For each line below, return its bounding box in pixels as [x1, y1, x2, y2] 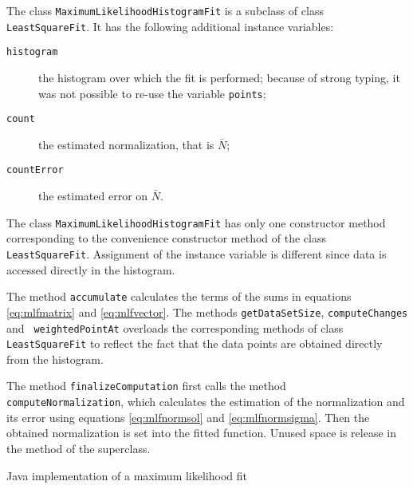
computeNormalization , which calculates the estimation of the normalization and [6, 393, 405, 410]
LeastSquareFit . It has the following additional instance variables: [6, 18, 334, 34]
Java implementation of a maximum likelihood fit [6, 467, 247, 483]
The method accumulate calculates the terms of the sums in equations [6, 288, 352, 305]
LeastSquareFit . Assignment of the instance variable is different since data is [6, 245, 387, 262]
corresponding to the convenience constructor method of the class [6, 230, 327, 246]
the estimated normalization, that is [38, 136, 214, 152]
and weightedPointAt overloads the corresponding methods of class [6, 319, 344, 336]
